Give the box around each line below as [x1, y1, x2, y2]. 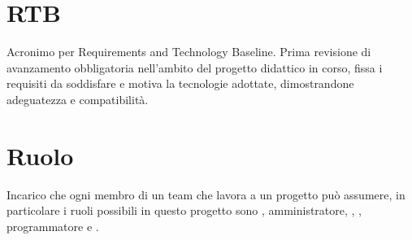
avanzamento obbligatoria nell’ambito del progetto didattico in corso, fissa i [7, 59, 383, 76]
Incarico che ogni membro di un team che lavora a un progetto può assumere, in [7, 185, 405, 203]
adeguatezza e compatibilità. [7, 90, 149, 107]
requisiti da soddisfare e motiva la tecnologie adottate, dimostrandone [7, 75, 354, 92]
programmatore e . [7, 217, 99, 234]
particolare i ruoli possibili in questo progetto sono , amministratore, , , [7, 202, 362, 219]
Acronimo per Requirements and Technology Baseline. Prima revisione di [7, 43, 371, 60]
